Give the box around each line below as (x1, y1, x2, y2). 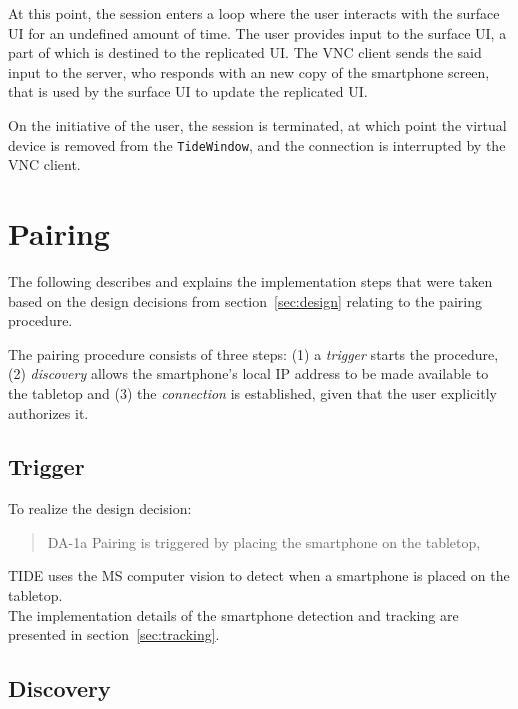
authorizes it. (8, 402, 89, 423)
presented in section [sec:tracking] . (8, 624, 220, 645)
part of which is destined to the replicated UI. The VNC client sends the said (8, 42, 482, 63)
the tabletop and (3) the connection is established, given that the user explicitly (8, 382, 497, 403)
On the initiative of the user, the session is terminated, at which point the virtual (8, 114, 507, 135)
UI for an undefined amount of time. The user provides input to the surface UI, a (8, 22, 507, 43)
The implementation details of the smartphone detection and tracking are (8, 604, 459, 625)
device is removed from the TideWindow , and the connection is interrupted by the (8, 134, 506, 155)
